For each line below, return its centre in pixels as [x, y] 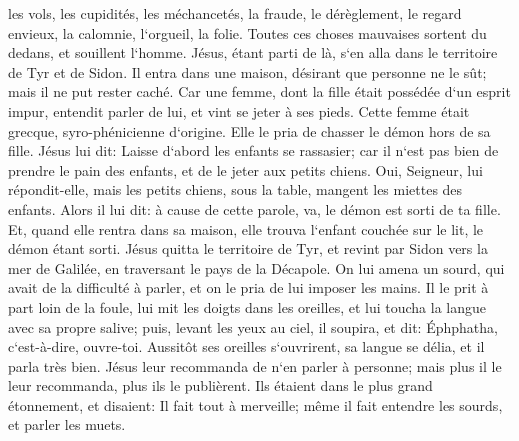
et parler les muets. [67, 424]
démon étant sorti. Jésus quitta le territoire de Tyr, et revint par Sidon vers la [248, 248]
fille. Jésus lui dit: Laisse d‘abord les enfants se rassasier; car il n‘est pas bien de [253, 150]
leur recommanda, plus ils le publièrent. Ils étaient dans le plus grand [220, 385]
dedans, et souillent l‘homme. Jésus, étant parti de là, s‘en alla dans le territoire [253, 52]
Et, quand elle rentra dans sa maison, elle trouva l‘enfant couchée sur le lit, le [246, 228]
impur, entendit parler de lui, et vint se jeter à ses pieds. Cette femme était [239, 110]
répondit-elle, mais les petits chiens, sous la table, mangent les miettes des [235, 189]
